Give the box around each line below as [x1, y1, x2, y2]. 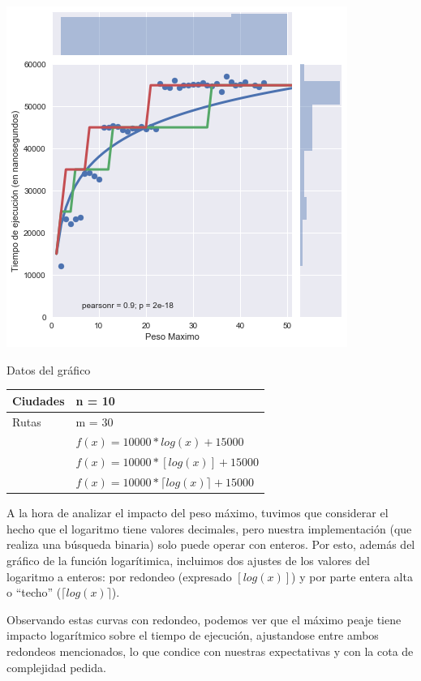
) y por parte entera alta [291, 567, 413, 585]
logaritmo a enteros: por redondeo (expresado [6, 567, 232, 585]
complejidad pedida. [6, 658, 106, 675]
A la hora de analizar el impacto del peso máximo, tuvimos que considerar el [6, 504, 389, 521]
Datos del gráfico [6, 361, 91, 378]
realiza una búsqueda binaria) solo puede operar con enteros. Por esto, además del [6, 536, 415, 553]
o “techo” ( [6, 584, 62, 601]
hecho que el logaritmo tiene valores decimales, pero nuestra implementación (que [6, 520, 412, 537]
